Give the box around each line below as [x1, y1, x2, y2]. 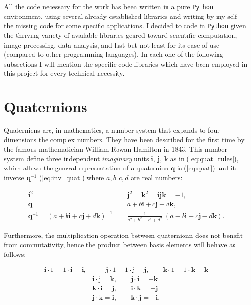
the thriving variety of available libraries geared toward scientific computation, [4, 30, 237, 40]
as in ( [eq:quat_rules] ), [170, 153, 239, 163]
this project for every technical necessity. [4, 68, 125, 78]
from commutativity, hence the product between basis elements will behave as [4, 239, 235, 250]
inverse [4, 172, 24, 182]
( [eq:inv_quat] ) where [39, 172, 104, 182]
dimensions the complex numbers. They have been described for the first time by [4, 134, 245, 144]
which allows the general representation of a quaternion [4, 163, 169, 173]
